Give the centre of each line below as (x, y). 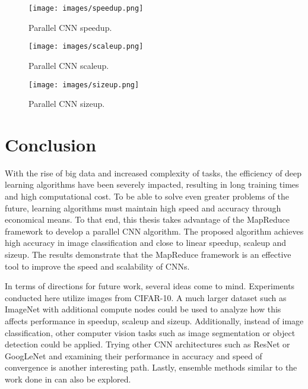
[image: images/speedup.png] (86, 8)
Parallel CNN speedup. (70, 27)
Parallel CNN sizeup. (67, 104)
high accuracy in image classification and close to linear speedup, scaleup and (146, 243)
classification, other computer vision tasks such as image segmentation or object (150, 332)
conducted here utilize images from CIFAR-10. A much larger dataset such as (146, 297)
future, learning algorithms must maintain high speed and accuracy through (143, 208)
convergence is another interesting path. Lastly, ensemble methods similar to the (151, 367)
